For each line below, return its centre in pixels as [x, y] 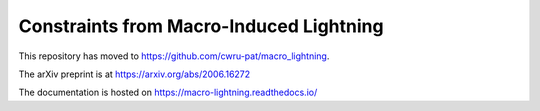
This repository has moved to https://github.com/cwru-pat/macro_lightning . [174, 56]
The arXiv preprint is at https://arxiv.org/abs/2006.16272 [134, 74]
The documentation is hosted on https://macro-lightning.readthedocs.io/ [168, 92]
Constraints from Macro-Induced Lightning [201, 26]
